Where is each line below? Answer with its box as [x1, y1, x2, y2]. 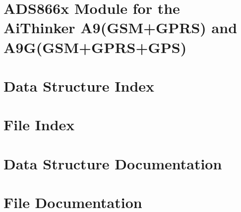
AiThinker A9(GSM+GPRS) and [3, 17, 238, 38]
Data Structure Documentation [3, 153, 222, 173]
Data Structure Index [3, 75, 155, 96]
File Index [3, 114, 75, 135]
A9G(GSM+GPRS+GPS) [3, 37, 187, 57]
